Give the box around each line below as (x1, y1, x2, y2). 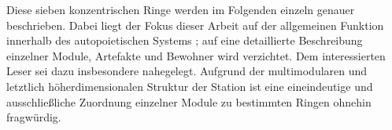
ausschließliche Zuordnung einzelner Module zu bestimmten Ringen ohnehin (6, 93, 372, 110)
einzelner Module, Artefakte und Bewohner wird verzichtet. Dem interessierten (6, 47, 386, 63)
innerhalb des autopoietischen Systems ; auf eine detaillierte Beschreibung (6, 32, 363, 49)
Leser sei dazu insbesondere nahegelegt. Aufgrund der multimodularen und (6, 63, 368, 79)
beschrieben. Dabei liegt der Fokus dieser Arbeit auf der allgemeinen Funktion (6, 16, 384, 33)
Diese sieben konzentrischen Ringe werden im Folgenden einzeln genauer (6, 2, 355, 17)
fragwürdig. (6, 109, 61, 125)
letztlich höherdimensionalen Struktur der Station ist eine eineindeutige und (6, 78, 373, 94)
